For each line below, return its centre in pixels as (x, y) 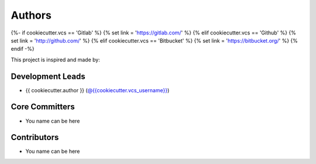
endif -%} (23, 49)
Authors (31, 15)
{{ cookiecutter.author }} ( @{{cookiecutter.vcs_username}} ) (97, 90)
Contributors (35, 137)
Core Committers (43, 107)
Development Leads (48, 76)
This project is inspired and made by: (56, 60)
